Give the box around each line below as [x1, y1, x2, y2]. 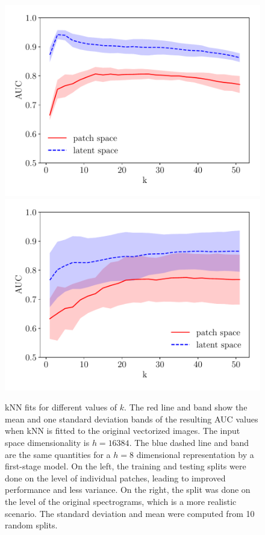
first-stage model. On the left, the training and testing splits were [5, 460, 246, 472]
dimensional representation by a [136, 448, 254, 460]
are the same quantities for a [5, 448, 111, 460]
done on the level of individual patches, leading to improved [5, 471, 226, 484]
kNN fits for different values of [5, 401, 117, 413]
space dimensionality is [5, 436, 90, 448]
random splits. [5, 519, 58, 531]
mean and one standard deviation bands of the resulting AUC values [5, 412, 258, 425]
